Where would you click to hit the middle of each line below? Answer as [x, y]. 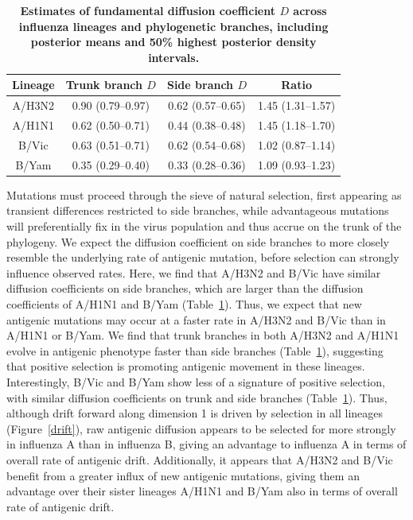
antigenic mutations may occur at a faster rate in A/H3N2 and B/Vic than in [196, 319]
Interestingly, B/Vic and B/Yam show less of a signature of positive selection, [196, 381]
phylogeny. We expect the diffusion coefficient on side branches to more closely [198, 241]
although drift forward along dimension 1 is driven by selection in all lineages [195, 413]
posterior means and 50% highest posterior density [173, 42]
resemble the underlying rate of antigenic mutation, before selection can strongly [203, 257]
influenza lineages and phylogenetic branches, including [173, 26]
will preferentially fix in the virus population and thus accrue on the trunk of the [204, 226]
